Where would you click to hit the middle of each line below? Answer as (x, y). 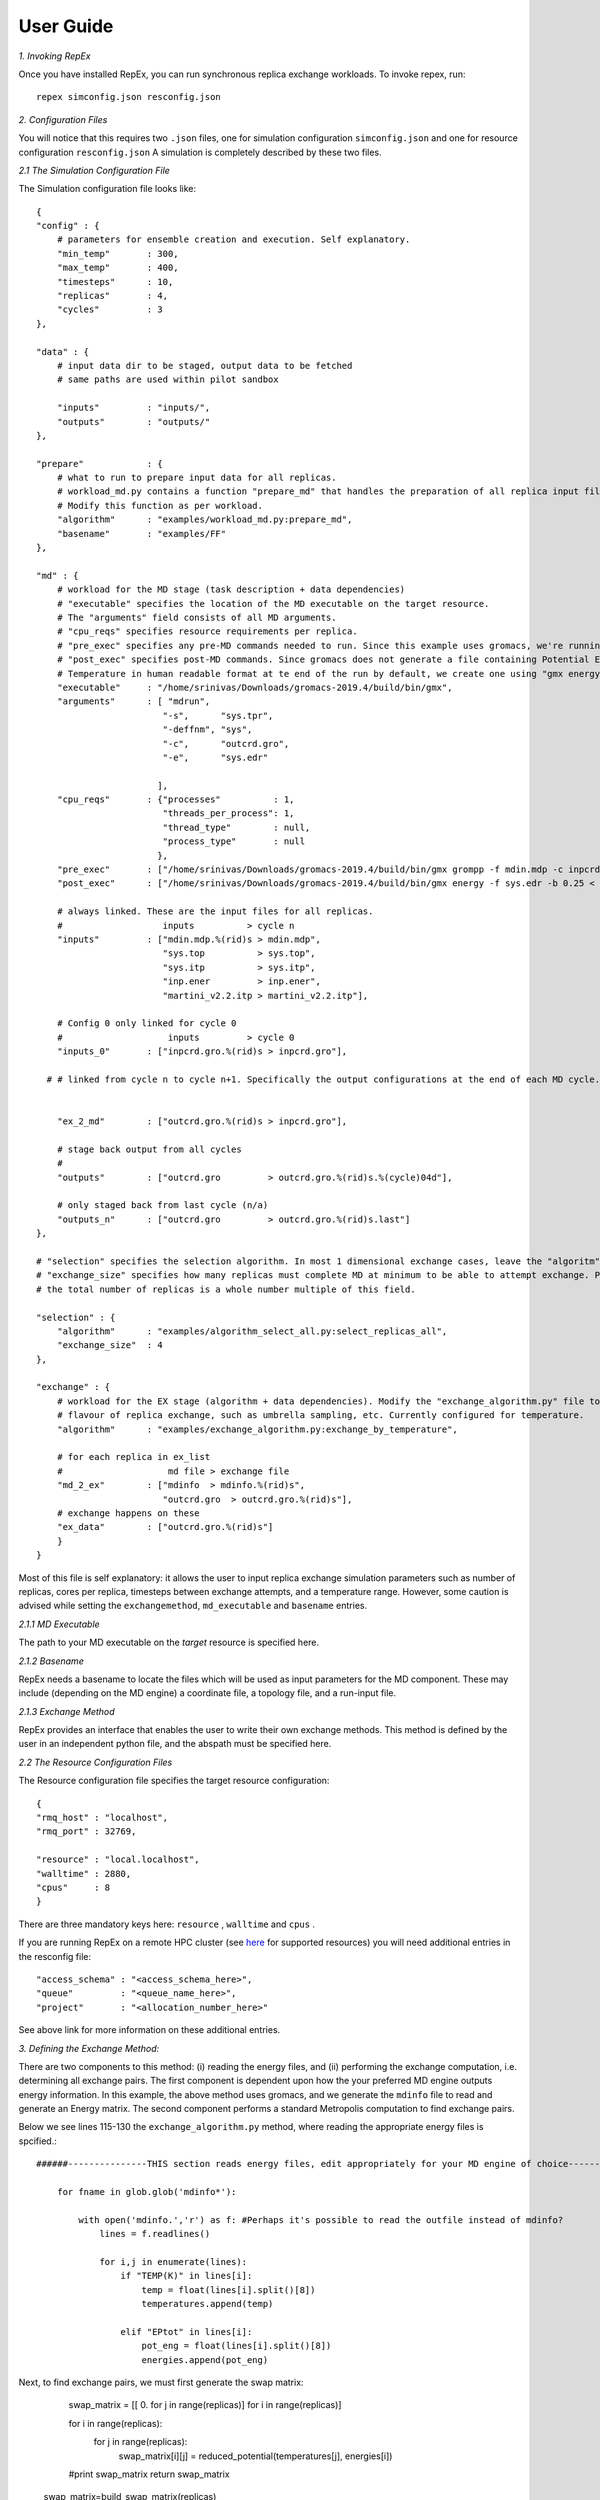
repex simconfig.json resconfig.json (129, 97)
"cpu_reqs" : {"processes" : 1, (175, 799)
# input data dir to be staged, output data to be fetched (204, 365)
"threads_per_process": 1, (228, 813)
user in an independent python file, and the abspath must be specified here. (175, 1744)
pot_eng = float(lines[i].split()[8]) (236, 2346)
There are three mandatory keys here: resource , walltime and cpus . (166, 1924)
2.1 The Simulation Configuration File (94, 170)
